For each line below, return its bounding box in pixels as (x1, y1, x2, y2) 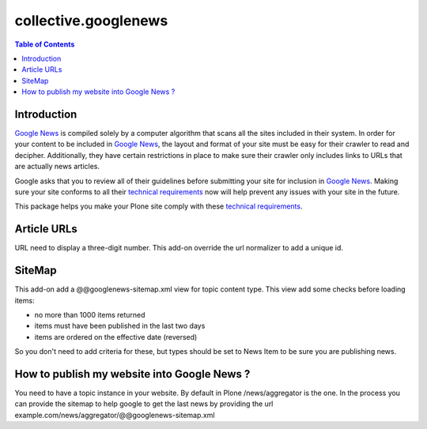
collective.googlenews (14, 12, 168, 29)
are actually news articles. (14, 162, 100, 171)
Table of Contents (14, 40, 75, 49)
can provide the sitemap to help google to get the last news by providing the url (14, 399, 274, 408)
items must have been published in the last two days (34, 321, 206, 331)
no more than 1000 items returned (34, 310, 145, 319)
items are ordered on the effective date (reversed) (34, 332, 198, 341)
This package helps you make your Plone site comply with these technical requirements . (14, 201, 303, 211)
